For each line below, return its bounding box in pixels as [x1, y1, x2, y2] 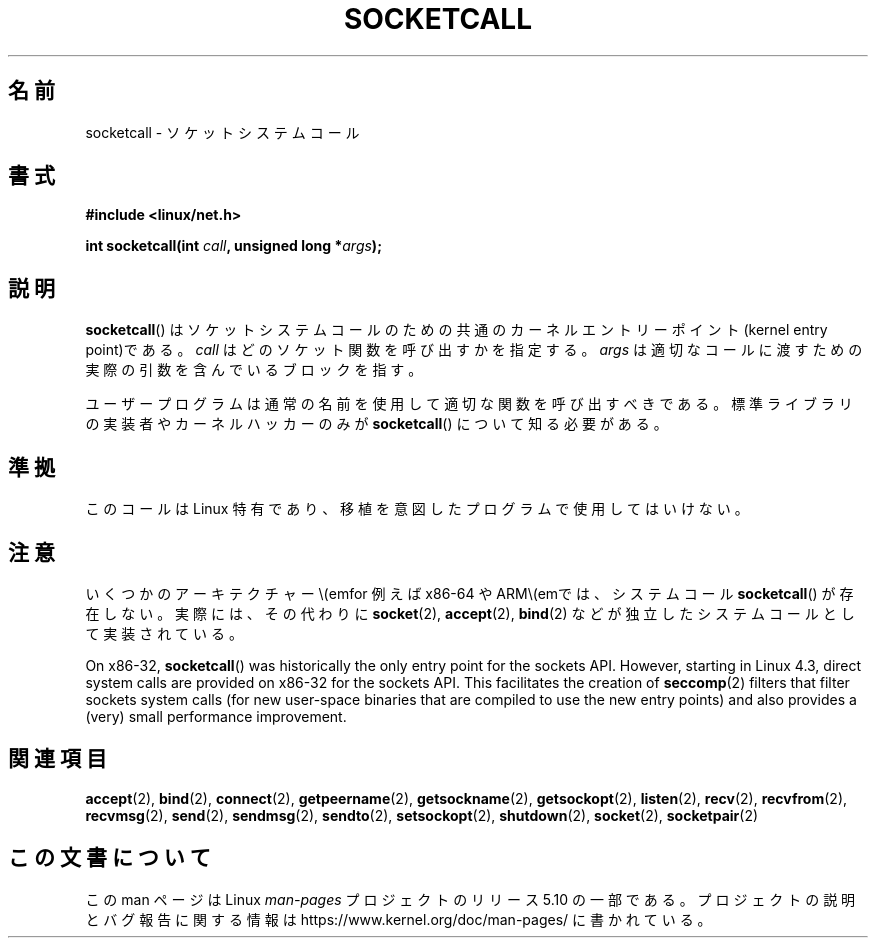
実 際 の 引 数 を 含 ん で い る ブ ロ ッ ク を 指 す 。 [85, 361, 423, 379]
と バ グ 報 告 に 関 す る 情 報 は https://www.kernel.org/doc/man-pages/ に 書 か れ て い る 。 [85, 910, 712, 928]
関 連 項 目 [8, 746, 107, 772]
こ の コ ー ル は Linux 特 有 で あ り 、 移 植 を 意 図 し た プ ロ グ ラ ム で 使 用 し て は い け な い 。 [85, 500, 749, 518]
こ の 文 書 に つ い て [8, 845, 211, 871]
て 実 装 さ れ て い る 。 [85, 624, 243, 642]
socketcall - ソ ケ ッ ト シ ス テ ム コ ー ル [85, 123, 360, 141]
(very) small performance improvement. [85, 707, 347, 725]
